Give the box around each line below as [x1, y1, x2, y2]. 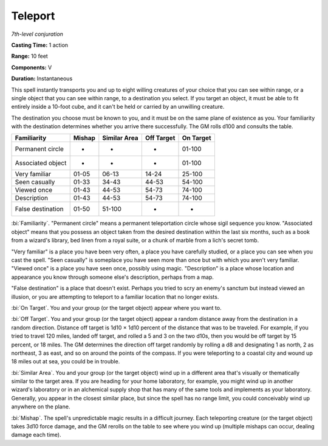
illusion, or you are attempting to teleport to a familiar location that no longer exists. [11, 293, 219, 300]
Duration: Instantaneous [11, 75, 73, 82]
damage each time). [11, 431, 61, 439]
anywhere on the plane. [11, 403, 70, 410]
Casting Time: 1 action [11, 41, 69, 49]
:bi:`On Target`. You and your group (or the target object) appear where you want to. [11, 304, 222, 311]
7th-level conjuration [11, 30, 64, 38]
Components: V [11, 64, 52, 71]
